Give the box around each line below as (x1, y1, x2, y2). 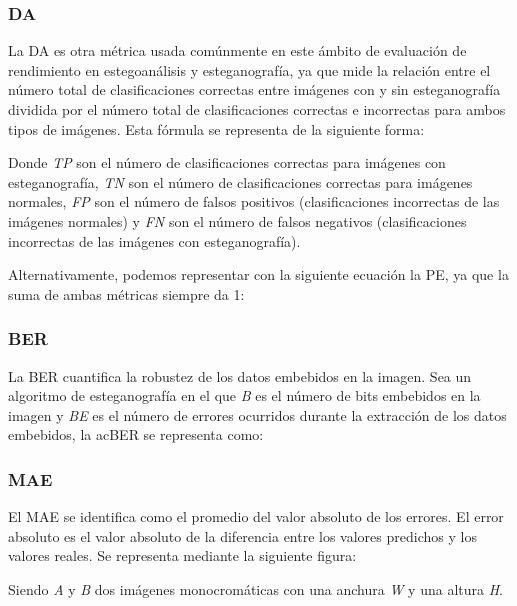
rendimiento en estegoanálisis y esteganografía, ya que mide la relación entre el (8, 59, 491, 80)
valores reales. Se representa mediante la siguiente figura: (8, 545, 357, 566)
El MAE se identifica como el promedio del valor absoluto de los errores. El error (8, 506, 504, 527)
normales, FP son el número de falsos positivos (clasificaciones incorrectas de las (8, 191, 500, 212)
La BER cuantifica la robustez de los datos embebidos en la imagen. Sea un (8, 365, 472, 386)
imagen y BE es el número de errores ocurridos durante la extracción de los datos (8, 404, 507, 425)
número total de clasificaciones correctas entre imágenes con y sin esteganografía (8, 79, 501, 100)
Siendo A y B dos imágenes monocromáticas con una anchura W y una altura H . (8, 578, 503, 599)
